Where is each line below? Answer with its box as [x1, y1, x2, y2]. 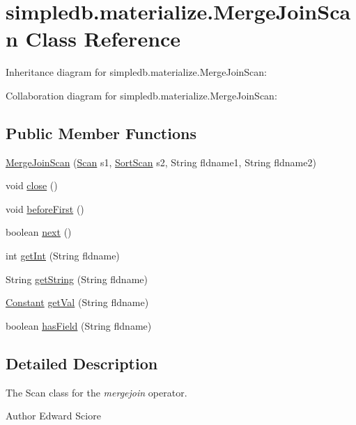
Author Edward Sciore [6, 408, 101, 423]
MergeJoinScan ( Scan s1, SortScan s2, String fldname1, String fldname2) [6, 154, 316, 169]
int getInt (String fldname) [6, 248, 120, 263]
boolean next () [6, 225, 72, 239]
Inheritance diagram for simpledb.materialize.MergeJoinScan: [6, 65, 268, 79]
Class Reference [25, 24, 181, 53]
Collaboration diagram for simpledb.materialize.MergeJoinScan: [6, 88, 277, 102]
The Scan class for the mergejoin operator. [6, 385, 187, 399]
